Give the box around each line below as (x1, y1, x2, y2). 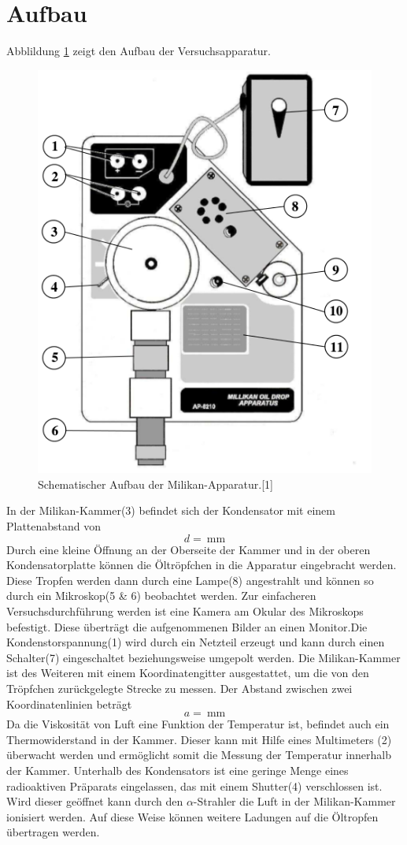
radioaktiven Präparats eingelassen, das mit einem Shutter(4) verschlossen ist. (6, 777, 383, 794)
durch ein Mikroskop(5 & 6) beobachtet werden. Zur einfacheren (6, 587, 316, 604)
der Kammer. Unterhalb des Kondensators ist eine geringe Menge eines (6, 761, 349, 778)
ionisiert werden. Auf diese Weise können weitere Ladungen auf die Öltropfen (6, 808, 379, 825)
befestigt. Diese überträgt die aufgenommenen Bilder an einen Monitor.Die (6, 618, 368, 635)
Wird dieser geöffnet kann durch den (6, 793, 183, 810)
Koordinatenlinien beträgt (6, 695, 132, 712)
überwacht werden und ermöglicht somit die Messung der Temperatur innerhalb (6, 746, 391, 763)
